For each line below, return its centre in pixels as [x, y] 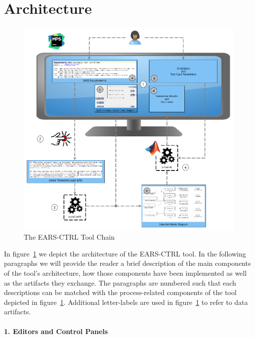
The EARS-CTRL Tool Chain [69, 237]
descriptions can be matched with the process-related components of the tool [120, 292]
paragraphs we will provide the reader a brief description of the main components [127, 263]
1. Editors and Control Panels [56, 331]
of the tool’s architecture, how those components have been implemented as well [126, 273]
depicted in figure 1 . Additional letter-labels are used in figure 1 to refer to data [126, 302]
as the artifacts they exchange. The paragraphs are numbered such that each [120, 282]
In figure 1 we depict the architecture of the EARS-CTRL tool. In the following [125, 253]
